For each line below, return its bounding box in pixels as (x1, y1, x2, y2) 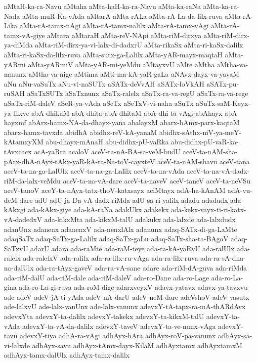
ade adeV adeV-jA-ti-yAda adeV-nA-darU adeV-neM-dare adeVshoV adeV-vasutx (4, 291, 250, 302)
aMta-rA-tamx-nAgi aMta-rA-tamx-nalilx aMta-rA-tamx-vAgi (19, 20, 209, 31)
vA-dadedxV (4, 214, 43, 225)
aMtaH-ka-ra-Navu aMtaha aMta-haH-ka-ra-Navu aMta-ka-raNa (4, 1, 201, 11)
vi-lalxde (4, 340, 30, 350)
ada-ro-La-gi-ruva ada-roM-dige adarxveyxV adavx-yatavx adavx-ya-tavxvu (19, 282, 248, 292)
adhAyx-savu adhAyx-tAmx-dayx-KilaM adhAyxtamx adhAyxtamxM (32, 340, 243, 350)
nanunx (4, 69, 27, 79)
